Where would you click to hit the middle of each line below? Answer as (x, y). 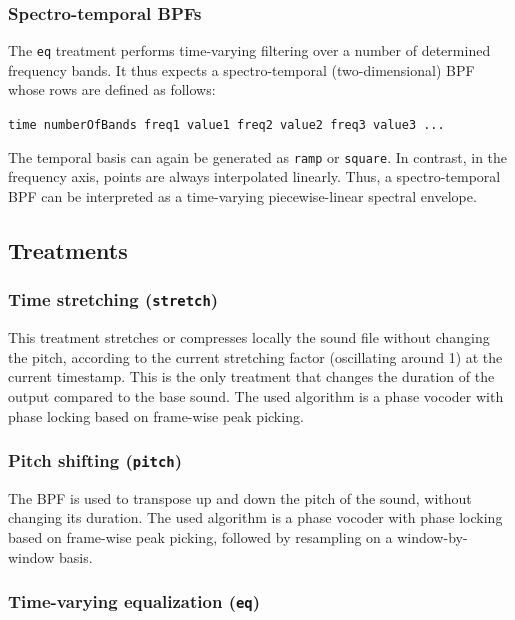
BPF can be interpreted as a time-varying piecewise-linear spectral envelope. (242, 195)
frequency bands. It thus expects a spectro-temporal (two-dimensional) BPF (241, 69)
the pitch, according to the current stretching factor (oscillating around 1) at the (255, 356)
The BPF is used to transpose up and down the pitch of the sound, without (240, 497)
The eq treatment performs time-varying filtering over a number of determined (249, 50)
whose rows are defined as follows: (112, 89)
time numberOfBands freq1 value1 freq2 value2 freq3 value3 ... (226, 125)
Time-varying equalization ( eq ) (134, 601)
